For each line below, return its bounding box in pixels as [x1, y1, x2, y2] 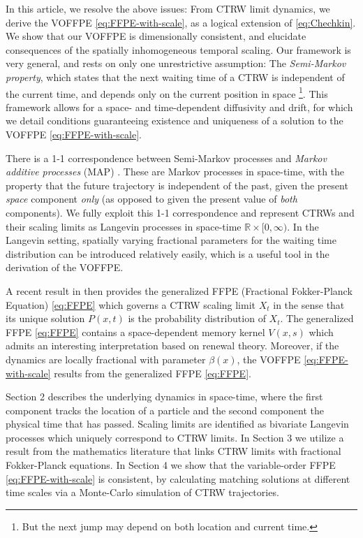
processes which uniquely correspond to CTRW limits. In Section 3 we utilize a [6, 430, 344, 444]
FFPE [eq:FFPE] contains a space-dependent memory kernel [6, 324, 265, 339]
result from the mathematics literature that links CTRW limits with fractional [6, 444, 341, 458]
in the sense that [273, 297, 345, 312]
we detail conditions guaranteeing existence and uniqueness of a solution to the [6, 113, 343, 128]
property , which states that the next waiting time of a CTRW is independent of [6, 69, 345, 84]
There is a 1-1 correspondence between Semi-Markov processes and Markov [6, 150, 327, 165]
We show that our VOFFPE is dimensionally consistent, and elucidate [6, 29, 306, 43]
